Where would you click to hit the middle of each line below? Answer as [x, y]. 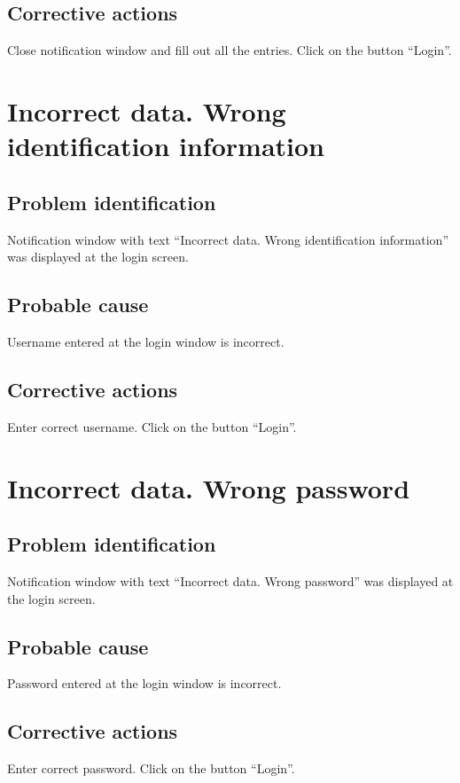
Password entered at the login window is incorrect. [144, 683]
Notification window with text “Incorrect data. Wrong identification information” [228, 239]
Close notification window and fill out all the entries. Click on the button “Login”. [230, 50]
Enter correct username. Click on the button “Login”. [152, 426]
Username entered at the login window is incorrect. [146, 341]
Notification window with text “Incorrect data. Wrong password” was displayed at [230, 580]
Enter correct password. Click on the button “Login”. [151, 768]
